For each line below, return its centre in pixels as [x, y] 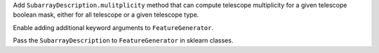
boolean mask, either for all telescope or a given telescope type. [106, 15]
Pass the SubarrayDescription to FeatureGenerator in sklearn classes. [123, 40]
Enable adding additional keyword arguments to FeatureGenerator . [113, 27]
